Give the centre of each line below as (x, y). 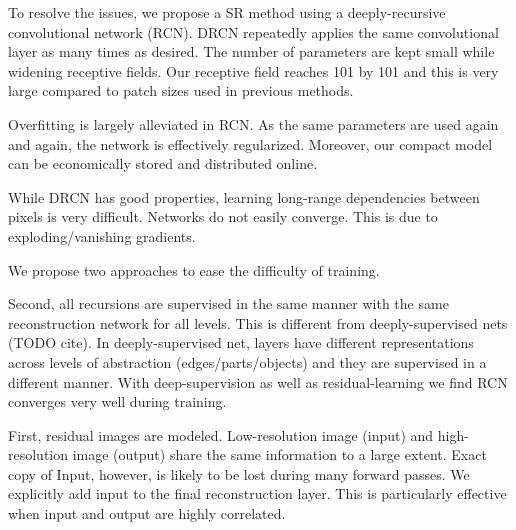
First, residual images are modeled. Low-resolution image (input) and (221, 434)
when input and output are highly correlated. (147, 513)
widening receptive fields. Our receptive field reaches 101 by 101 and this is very (253, 70)
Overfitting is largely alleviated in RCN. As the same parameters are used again (253, 123)
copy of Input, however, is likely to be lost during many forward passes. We (239, 473)
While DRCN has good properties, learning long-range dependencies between (244, 196)
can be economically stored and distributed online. (163, 163)
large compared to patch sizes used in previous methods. (181, 90)
